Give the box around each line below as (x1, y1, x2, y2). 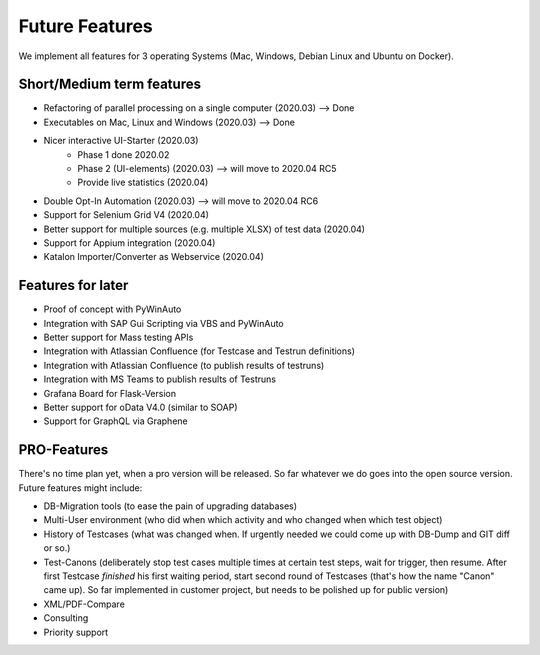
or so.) (43, 542, 71, 554)
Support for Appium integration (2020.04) (43, 236, 216, 249)
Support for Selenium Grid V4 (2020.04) (43, 209, 210, 221)
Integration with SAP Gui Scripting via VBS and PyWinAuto (43, 317, 284, 329)
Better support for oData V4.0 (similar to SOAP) (43, 401, 239, 413)
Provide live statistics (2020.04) (77, 176, 209, 189)
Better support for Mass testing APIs (43, 331, 194, 344)
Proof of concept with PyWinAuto (43, 303, 182, 315)
